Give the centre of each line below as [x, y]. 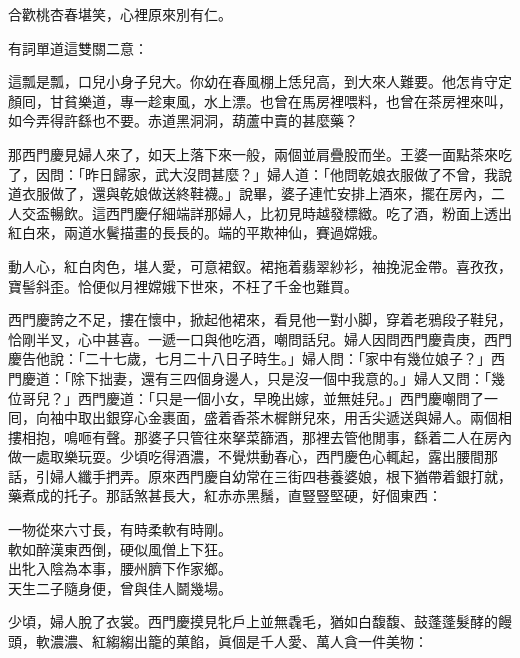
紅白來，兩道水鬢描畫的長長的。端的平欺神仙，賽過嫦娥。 [197, 232]
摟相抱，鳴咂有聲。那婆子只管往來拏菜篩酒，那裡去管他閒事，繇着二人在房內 [260, 436]
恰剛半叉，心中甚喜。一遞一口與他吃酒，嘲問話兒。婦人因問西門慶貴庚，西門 [260, 338]
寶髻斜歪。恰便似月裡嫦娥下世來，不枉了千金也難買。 [183, 285]
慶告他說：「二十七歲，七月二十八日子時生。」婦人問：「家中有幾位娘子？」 [249, 358]
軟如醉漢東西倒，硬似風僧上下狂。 [120, 548]
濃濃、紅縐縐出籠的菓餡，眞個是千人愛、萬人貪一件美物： [238, 641]
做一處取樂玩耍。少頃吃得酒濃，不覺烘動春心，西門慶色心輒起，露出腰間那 [253, 456]
